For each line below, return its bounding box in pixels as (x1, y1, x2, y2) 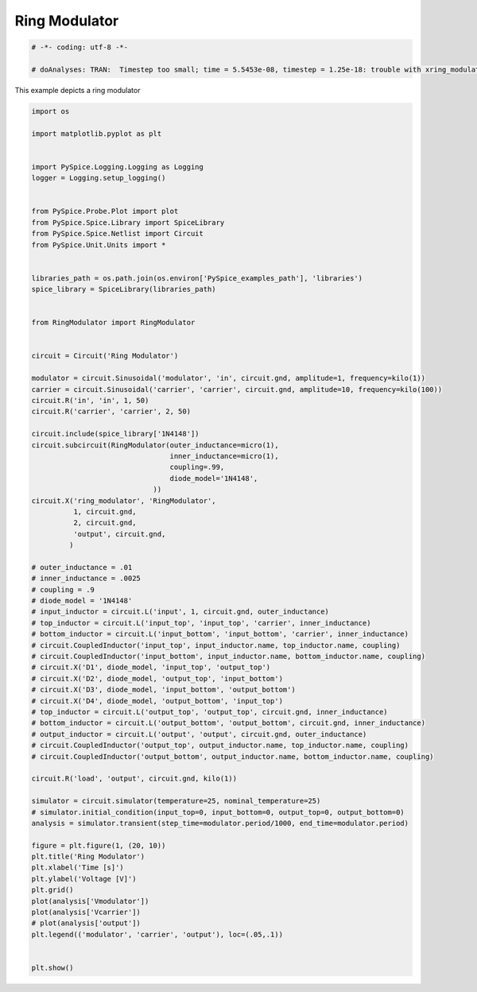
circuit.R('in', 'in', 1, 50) (31, 396, 149, 405)
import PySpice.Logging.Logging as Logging (31, 162, 204, 171)
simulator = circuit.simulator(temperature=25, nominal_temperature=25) (31, 796, 321, 806)
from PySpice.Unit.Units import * (31, 240, 166, 250)
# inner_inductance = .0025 (31, 574, 141, 583)
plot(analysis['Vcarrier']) (31, 908, 141, 917)
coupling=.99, (169, 463, 225, 472)
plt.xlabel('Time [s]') (31, 863, 125, 872)
